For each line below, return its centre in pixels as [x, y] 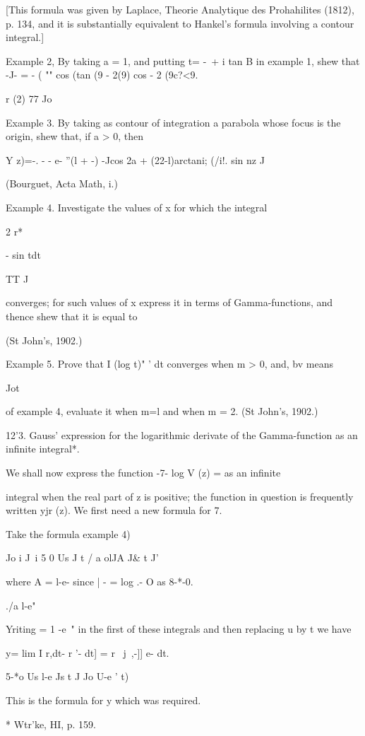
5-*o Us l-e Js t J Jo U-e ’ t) [67, 676]
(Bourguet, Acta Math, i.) [62, 183]
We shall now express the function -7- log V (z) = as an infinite [143, 473]
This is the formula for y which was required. [103, 700]
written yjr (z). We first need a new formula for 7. [114, 510]
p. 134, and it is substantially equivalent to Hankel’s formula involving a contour [180, 23]
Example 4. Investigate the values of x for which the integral [137, 207]
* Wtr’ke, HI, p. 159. [51, 724]
